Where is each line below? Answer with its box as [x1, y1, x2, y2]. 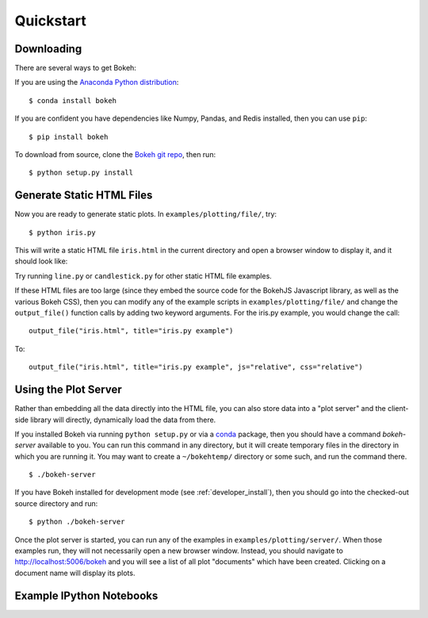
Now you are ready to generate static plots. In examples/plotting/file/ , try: [14, 209, 277, 219]
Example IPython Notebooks [14, 589, 159, 602]
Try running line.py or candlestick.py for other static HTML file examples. [14, 271, 273, 281]
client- [387, 404, 409, 413]
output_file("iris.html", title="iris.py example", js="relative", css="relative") [29, 363, 364, 372]
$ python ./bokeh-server [29, 517, 125, 527]
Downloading [14, 42, 82, 56]
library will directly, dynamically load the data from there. [30, 415, 216, 424]
